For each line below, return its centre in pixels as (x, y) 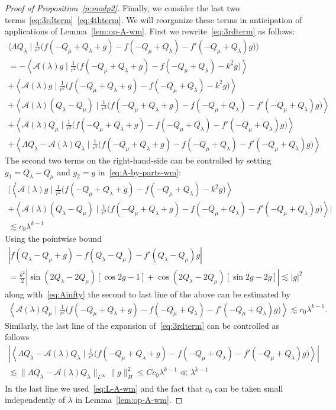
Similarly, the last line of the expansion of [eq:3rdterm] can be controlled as (142, 325)
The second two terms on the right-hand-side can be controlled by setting (138, 160)
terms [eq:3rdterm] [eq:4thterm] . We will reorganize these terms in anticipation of (154, 19)
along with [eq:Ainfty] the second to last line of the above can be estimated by (148, 294)
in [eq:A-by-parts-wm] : (139, 172)
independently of (35, 400)
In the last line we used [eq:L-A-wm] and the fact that (104, 388)
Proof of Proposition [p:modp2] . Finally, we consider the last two (122, 8)
